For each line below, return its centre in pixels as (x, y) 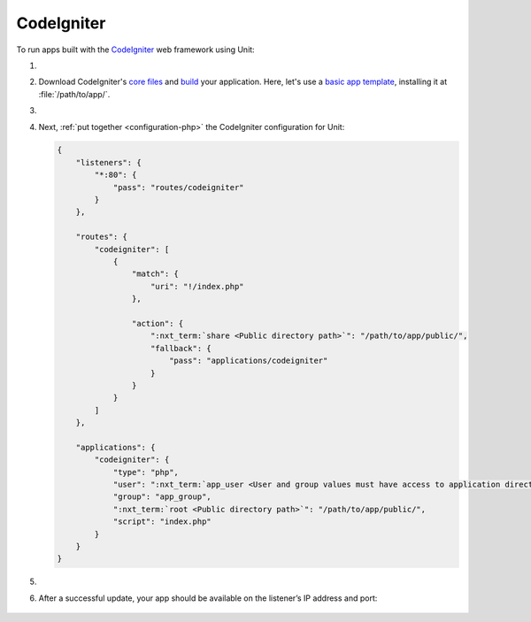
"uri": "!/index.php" (197, 286)
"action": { (158, 323)
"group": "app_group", (162, 497)
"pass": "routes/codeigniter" (178, 187)
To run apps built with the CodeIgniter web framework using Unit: (136, 50)
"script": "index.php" (162, 522)
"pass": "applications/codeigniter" (248, 361)
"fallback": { (181, 348)
